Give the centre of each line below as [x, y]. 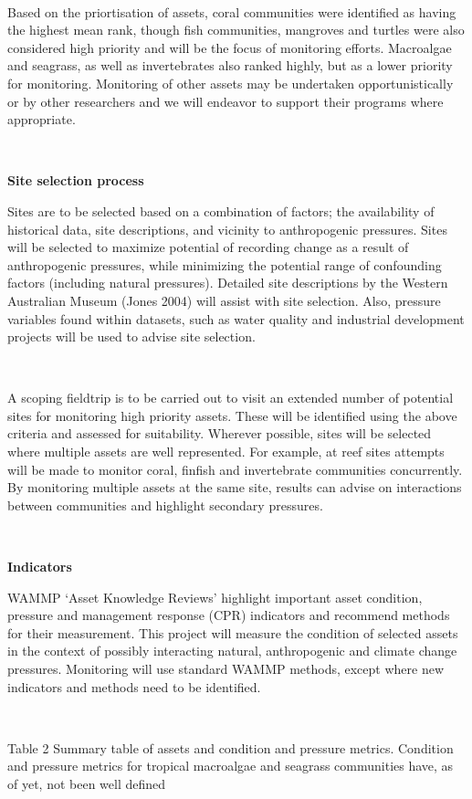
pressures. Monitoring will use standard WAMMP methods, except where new [226, 668]
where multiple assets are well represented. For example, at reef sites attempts [226, 452]
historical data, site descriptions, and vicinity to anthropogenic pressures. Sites [227, 229]
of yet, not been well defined [87, 783]
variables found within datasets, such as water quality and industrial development [236, 318]
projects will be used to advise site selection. [131, 336]
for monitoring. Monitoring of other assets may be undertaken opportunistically [231, 83]
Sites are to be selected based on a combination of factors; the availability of [221, 210]
